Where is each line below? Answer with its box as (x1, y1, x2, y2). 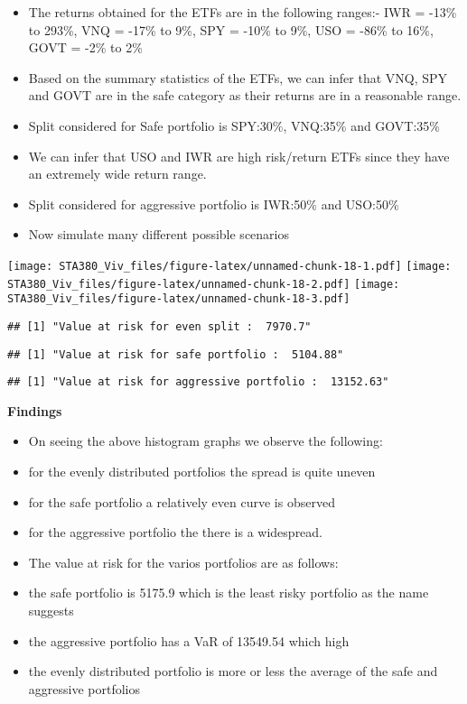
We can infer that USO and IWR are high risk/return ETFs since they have (28, 146, 450, 165)
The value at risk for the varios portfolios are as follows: (28, 552, 339, 571)
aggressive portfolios (28, 679, 140, 698)
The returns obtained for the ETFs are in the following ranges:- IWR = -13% (28, 3, 457, 21)
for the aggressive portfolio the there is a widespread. (28, 523, 323, 542)
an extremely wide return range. (28, 164, 207, 183)
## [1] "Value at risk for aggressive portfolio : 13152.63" (7, 375, 389, 389)
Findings (7, 401, 62, 420)
